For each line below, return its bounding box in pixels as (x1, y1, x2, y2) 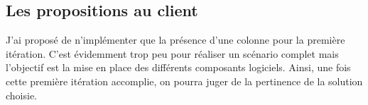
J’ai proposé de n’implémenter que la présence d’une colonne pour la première (6, 32, 345, 47)
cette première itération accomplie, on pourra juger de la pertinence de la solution (6, 73, 363, 88)
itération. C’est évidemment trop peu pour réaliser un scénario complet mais (6, 46, 339, 61)
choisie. (6, 87, 38, 102)
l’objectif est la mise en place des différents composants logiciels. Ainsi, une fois (6, 60, 351, 75)
